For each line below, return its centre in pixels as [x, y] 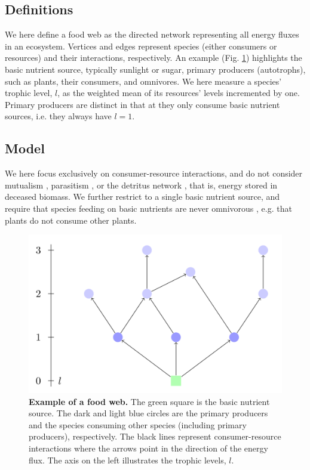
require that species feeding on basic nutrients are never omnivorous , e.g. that [148, 208]
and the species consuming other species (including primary [138, 424]
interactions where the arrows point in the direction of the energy [148, 448]
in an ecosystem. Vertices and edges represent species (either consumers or [141, 46]
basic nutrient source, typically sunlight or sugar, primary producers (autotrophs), [155, 69]
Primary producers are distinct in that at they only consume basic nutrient [142, 104]
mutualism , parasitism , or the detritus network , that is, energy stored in [141, 185]
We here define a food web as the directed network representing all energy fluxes [152, 34]
